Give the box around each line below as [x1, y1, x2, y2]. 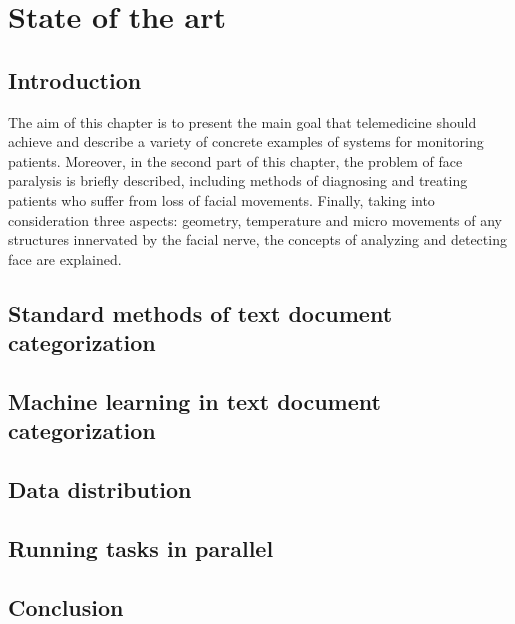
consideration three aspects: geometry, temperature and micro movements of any [8, 209, 503, 230]
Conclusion [8, 591, 124, 622]
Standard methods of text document [8, 297, 393, 328]
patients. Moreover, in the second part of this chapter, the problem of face [8, 150, 463, 171]
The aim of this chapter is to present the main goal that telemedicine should [8, 111, 477, 132]
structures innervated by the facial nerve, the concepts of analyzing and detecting [8, 229, 507, 250]
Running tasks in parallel [8, 532, 274, 563]
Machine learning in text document [8, 385, 381, 416]
